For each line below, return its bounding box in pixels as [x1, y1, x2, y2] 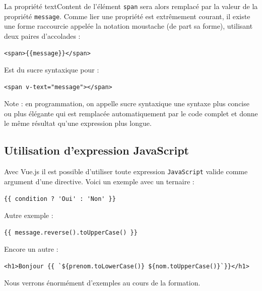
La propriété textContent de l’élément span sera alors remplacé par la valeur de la [4, 1, 258, 11]
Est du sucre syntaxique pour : [4, 64, 99, 75]
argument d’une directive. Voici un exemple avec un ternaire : [4, 176, 194, 186]
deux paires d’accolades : [4, 30, 81, 41]
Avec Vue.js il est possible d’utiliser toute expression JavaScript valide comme [4, 166, 248, 177]
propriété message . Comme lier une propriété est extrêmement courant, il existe [4, 11, 250, 21]
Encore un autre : [4, 244, 58, 254]
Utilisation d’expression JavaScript [4, 142, 189, 158]
